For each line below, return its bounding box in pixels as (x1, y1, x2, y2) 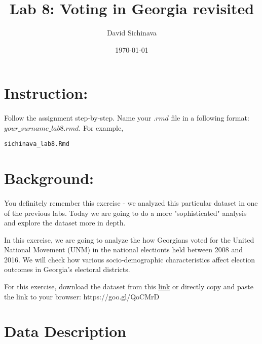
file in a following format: (171, 112, 249, 123)
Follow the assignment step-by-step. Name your (4, 112, 152, 123)
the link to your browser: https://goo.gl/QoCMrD (4, 291, 160, 301)
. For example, (79, 122, 124, 133)
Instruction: (4, 83, 88, 103)
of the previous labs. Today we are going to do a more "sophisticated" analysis (4, 207, 247, 218)
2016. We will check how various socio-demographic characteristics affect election (4, 254, 255, 264)
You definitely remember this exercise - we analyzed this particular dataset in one (4, 197, 258, 208)
